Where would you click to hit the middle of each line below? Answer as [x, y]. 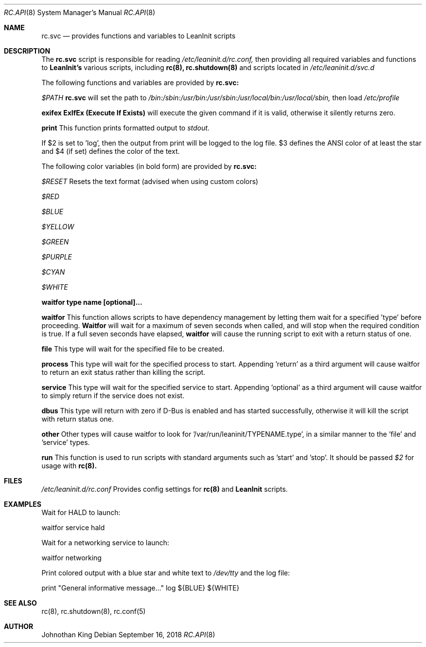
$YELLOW [58, 227]
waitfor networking [71, 558]
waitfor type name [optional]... [92, 302]
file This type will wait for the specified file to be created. [133, 349]
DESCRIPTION [27, 51]
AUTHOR [19, 626]
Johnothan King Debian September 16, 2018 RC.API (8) [128, 635]
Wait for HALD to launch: [81, 512]
